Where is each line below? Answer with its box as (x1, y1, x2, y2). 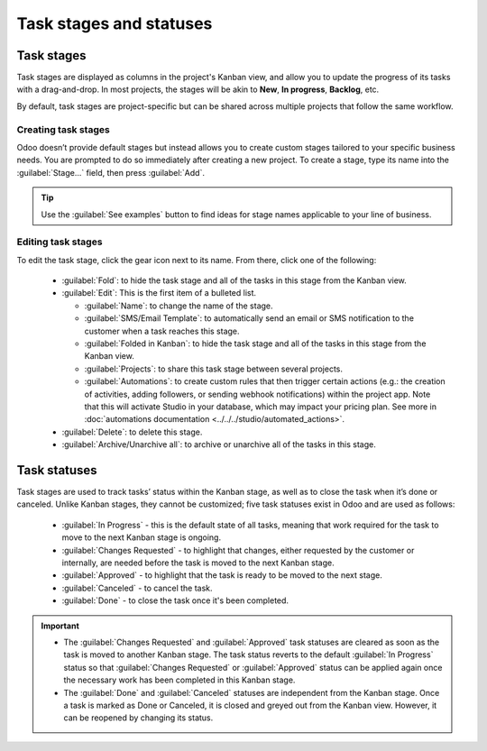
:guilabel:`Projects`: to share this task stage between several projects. (84, 363, 343, 374)
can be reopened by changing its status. (63, 712, 214, 723)
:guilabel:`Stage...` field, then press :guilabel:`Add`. (16, 167, 205, 178)
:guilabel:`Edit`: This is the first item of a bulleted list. (61, 288, 257, 298)
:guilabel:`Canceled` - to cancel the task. (61, 582, 213, 593)
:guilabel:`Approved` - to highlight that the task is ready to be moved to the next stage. (61, 570, 382, 581)
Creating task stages (16, 123, 110, 135)
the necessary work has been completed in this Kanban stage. (63, 674, 296, 685)
